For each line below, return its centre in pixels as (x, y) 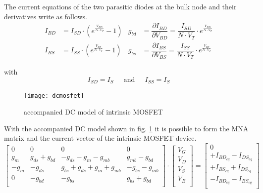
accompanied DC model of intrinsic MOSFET (93, 111)
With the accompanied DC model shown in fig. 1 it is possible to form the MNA (126, 128)
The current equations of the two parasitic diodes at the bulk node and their (120, 6)
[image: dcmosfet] (54, 96)
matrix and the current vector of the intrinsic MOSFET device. (100, 138)
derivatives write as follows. (46, 16)
